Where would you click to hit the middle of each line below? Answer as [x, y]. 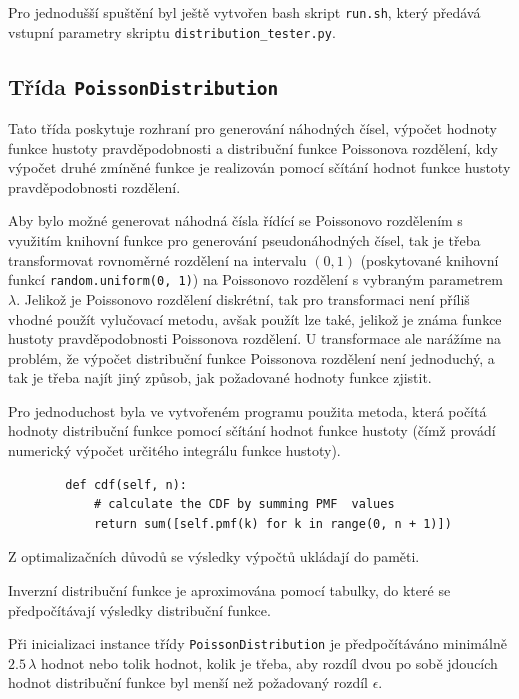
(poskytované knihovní [429, 259]
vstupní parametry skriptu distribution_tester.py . [172, 31]
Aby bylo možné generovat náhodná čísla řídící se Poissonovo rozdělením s [235, 220]
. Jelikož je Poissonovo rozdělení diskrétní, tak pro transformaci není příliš [243, 298]
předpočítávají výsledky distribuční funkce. [139, 609]
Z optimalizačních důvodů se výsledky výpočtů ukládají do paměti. [214, 556]
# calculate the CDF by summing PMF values [244, 504]
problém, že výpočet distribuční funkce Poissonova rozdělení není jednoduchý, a [251, 357]
